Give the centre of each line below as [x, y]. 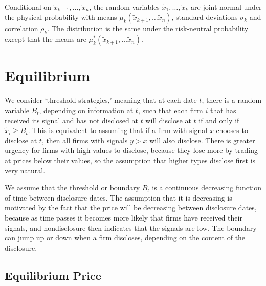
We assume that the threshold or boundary [72, 188]
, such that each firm [170, 110]
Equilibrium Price [53, 275]
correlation [21, 28]
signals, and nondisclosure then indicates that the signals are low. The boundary [131, 227]
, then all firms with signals [85, 140]
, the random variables [124, 7]
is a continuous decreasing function [207, 188]
